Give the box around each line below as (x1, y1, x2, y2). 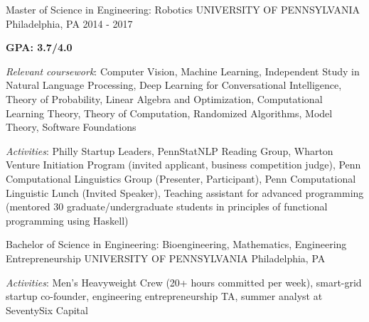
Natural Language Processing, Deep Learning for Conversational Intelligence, (6, 77, 342, 92)
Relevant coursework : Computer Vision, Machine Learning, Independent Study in (6, 63, 360, 78)
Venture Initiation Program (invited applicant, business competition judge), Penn (6, 157, 361, 172)
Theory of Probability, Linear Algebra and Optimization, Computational (6, 91, 323, 106)
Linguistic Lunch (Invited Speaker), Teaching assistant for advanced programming (6, 185, 364, 200)
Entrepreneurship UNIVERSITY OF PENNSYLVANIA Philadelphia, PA (6, 250, 326, 265)
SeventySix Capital (6, 302, 88, 317)
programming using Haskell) (6, 213, 129, 227)
